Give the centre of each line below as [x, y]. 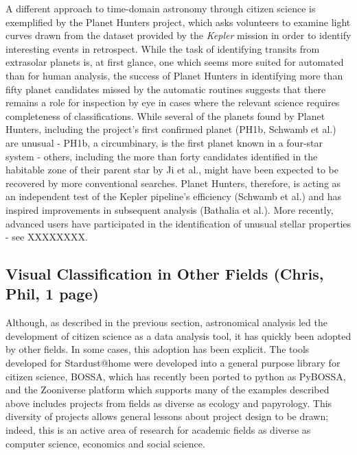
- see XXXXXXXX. [47, 237]
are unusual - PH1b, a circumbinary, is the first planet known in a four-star [164, 142]
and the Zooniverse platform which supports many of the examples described [168, 390]
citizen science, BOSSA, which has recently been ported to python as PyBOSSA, [176, 376]
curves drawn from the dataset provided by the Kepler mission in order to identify [178, 35]
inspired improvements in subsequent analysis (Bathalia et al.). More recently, [170, 209]
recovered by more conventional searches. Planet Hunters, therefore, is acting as [173, 183]
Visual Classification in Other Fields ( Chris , [165, 274]
